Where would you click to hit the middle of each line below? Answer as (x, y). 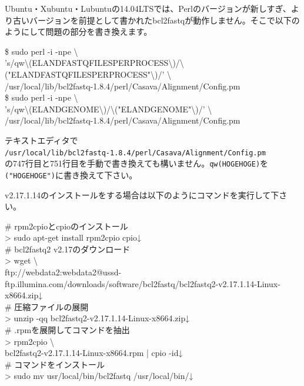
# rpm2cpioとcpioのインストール (66, 226)
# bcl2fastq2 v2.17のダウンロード (68, 249)
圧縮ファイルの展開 (51, 306)
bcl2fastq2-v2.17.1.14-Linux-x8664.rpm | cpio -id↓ (94, 353)
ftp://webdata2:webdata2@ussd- (63, 272)
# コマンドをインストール (55, 364)
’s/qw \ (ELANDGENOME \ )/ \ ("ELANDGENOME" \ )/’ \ (108, 109)
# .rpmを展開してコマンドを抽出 (67, 330)
